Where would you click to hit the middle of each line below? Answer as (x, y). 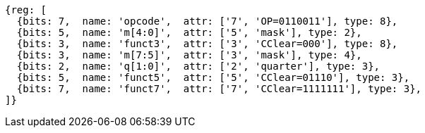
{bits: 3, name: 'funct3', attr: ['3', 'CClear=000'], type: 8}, (207, 44)
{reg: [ (26, 10)
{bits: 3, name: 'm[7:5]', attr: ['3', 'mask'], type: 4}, (189, 55)
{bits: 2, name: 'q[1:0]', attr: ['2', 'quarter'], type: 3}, (198, 66)
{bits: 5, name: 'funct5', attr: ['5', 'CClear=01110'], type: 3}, (213, 77)
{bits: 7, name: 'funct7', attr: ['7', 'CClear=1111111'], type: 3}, (219, 89)
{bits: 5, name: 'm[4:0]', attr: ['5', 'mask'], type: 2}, (189, 32)
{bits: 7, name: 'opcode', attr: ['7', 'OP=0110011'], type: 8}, (207, 21)
